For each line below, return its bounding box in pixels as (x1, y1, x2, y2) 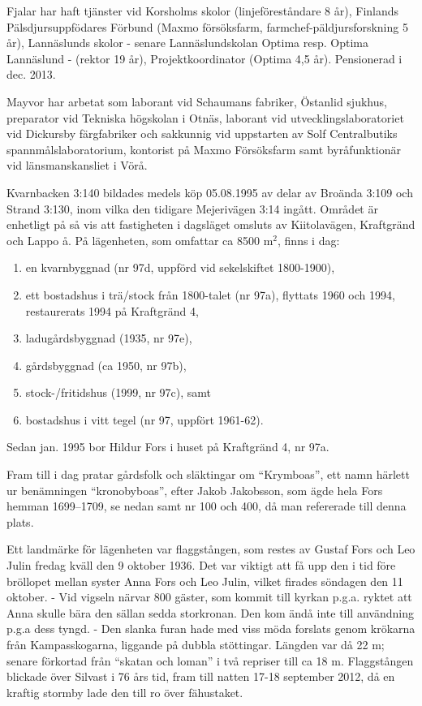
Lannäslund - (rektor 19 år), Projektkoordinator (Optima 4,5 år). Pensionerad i (6, 50, 403, 67)
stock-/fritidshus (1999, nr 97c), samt (25, 384, 212, 401)
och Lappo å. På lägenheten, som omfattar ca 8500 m (6, 231, 273, 248)
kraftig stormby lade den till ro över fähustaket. (6, 683, 243, 700)
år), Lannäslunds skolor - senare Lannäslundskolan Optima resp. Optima (6, 34, 369, 51)
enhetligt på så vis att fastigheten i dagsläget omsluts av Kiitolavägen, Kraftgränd (6, 216, 416, 233)
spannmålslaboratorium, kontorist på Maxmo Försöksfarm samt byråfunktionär (6, 140, 402, 157)
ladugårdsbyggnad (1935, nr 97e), (25, 329, 192, 347)
